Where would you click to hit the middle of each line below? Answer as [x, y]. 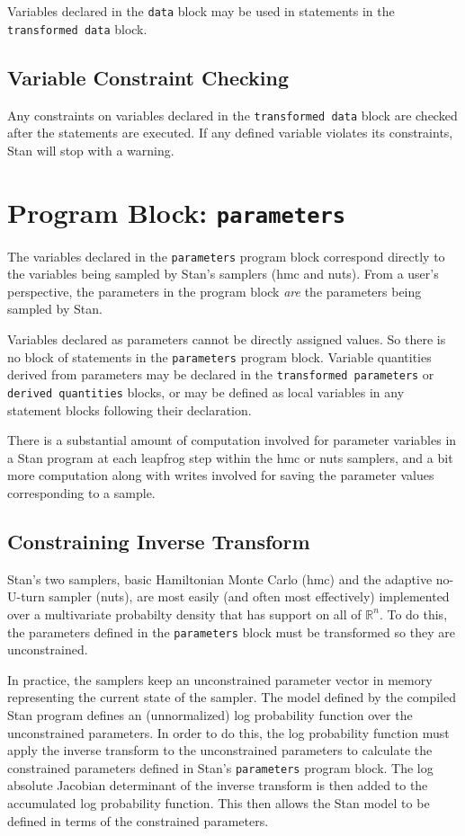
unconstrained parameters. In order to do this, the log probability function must [228, 732]
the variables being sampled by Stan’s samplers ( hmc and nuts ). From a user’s [223, 274]
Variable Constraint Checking [148, 77]
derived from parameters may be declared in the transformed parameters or [221, 374]
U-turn [26, 596]
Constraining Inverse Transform [159, 541]
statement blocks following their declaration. [130, 409]
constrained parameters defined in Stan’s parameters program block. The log [220, 767]
